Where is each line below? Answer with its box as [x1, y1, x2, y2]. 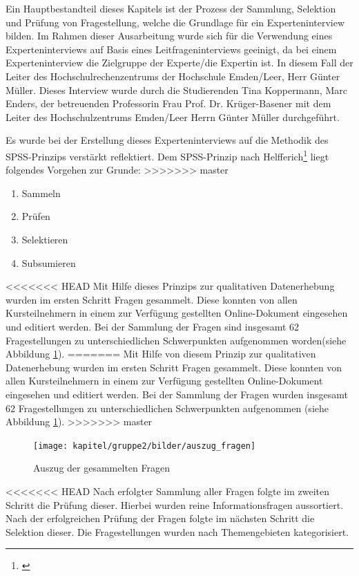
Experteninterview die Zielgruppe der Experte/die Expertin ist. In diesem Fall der [6, 55, 353, 70]
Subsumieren [21, 255, 76, 270]
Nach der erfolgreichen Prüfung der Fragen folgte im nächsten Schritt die [6, 511, 315, 526]
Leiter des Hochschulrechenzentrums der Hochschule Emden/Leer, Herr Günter [6, 68, 340, 83]
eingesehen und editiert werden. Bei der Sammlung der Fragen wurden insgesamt [6, 387, 348, 401]
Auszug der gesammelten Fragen [33, 461, 170, 475]
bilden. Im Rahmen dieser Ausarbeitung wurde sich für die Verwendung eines [6, 28, 333, 43]
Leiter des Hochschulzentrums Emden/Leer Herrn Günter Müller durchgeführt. [6, 109, 340, 124]
